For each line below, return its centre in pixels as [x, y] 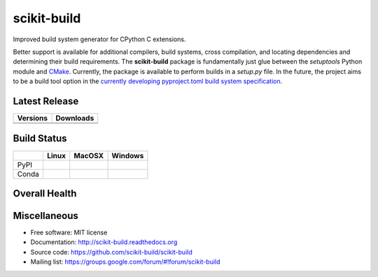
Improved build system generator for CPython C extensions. [99, 39]
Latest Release [46, 101]
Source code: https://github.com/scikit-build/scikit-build [111, 252]
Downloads [75, 118]
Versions [33, 118]
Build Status [40, 139]
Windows [128, 155]
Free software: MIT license [69, 233]
